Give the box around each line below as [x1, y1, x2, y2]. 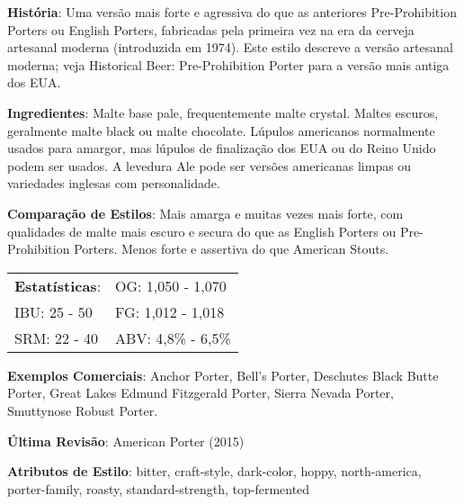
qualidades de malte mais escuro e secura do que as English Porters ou [7, 221, 397, 240]
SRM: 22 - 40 [14, 327, 99, 348]
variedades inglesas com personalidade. [7, 174, 220, 193]
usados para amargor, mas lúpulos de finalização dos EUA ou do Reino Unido [7, 139, 436, 157]
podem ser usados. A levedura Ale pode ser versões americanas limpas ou [7, 156, 412, 175]
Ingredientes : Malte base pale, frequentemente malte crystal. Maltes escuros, [7, 103, 439, 121]
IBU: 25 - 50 [14, 301, 93, 322]
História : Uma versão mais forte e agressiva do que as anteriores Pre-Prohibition [7, 3, 457, 21]
